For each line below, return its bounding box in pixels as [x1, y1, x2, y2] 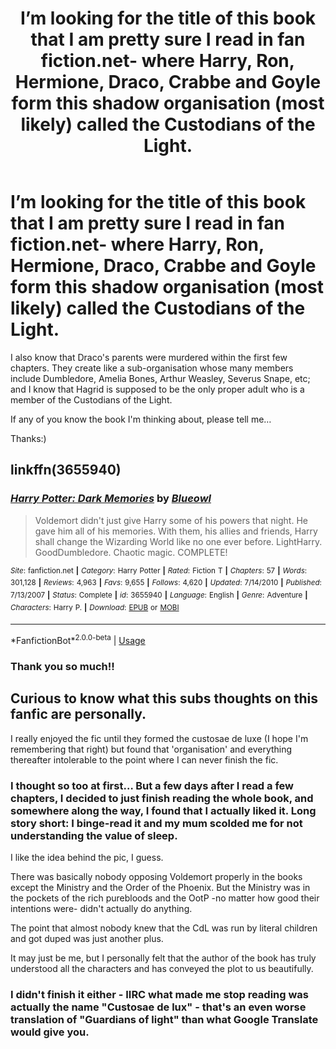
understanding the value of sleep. [10, 828, 178, 842]
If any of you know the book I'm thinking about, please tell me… [10, 413, 272, 425]
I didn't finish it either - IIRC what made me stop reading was [10, 987, 310, 1001]
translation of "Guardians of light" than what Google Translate [10, 1012, 319, 1026]
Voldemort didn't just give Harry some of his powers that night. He [34, 514, 308, 526]
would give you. [10, 1025, 90, 1039]
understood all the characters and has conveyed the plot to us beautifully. [10, 962, 314, 974]
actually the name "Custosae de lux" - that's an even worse [10, 1000, 307, 1014]
